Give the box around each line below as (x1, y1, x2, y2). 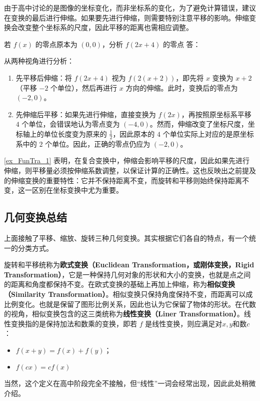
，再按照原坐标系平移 (181, 109, 251, 119)
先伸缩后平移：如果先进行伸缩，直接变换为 (15, 109, 156, 119)
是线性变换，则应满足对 (145, 318, 222, 328)
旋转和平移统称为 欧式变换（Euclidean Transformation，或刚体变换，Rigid (4, 259, 254, 270)
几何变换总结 (4, 209, 67, 225)
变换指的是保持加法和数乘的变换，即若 (10, 318, 137, 328)
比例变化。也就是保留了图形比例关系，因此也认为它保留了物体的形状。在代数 (4, 298, 256, 309)
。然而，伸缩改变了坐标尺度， (149, 119, 248, 129)
